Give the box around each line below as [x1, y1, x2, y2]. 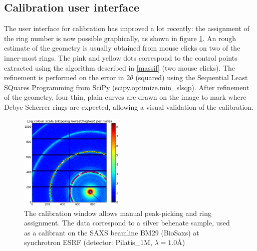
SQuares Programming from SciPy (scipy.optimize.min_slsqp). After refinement [4, 82, 249, 92]
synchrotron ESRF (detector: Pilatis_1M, [24, 237, 152, 247]
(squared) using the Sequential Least [135, 72, 248, 83]
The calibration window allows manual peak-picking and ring [24, 207, 211, 218]
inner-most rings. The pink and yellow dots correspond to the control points [4, 52, 237, 63]
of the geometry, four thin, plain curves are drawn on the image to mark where [4, 92, 246, 102]
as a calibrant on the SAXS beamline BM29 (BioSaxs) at [24, 227, 199, 237]
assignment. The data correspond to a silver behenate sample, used [24, 217, 230, 228]
